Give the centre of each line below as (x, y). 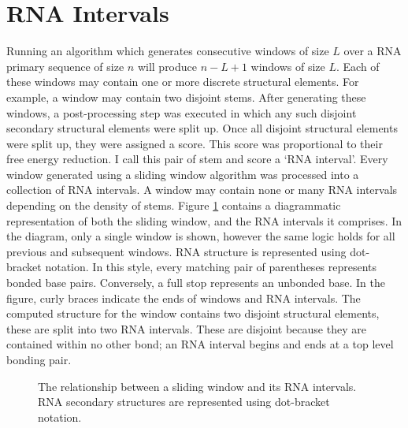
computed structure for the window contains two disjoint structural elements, (193, 313)
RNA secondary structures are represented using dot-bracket (184, 402)
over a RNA (373, 51)
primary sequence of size (65, 66)
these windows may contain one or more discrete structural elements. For (183, 82)
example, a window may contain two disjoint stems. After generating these (186, 97)
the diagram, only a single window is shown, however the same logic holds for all (201, 236)
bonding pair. (39, 359)
